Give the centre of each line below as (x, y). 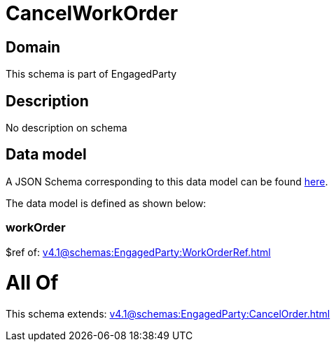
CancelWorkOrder (92, 13)
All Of (32, 283)
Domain (33, 47)
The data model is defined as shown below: (106, 203)
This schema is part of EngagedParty (91, 74)
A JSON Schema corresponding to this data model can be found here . (167, 181)
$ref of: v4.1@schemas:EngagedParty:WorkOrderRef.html (138, 252)
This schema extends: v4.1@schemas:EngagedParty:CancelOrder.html (168, 314)
